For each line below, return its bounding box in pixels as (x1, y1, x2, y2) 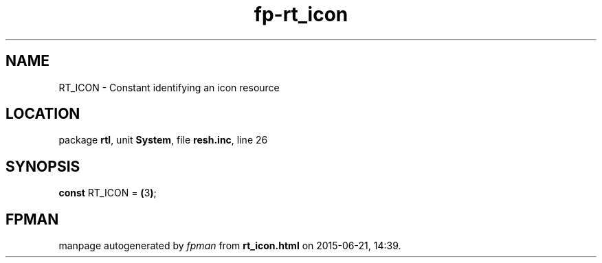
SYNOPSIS (5, 157, 80, 175)
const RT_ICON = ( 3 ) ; (58, 187, 157, 199)
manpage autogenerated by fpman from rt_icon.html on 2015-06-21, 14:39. (58, 240, 401, 252)
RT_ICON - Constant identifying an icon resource (58, 81, 280, 93)
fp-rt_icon (254, 3, 348, 26)
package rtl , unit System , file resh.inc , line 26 (58, 134, 268, 146)
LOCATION (5, 105, 80, 123)
